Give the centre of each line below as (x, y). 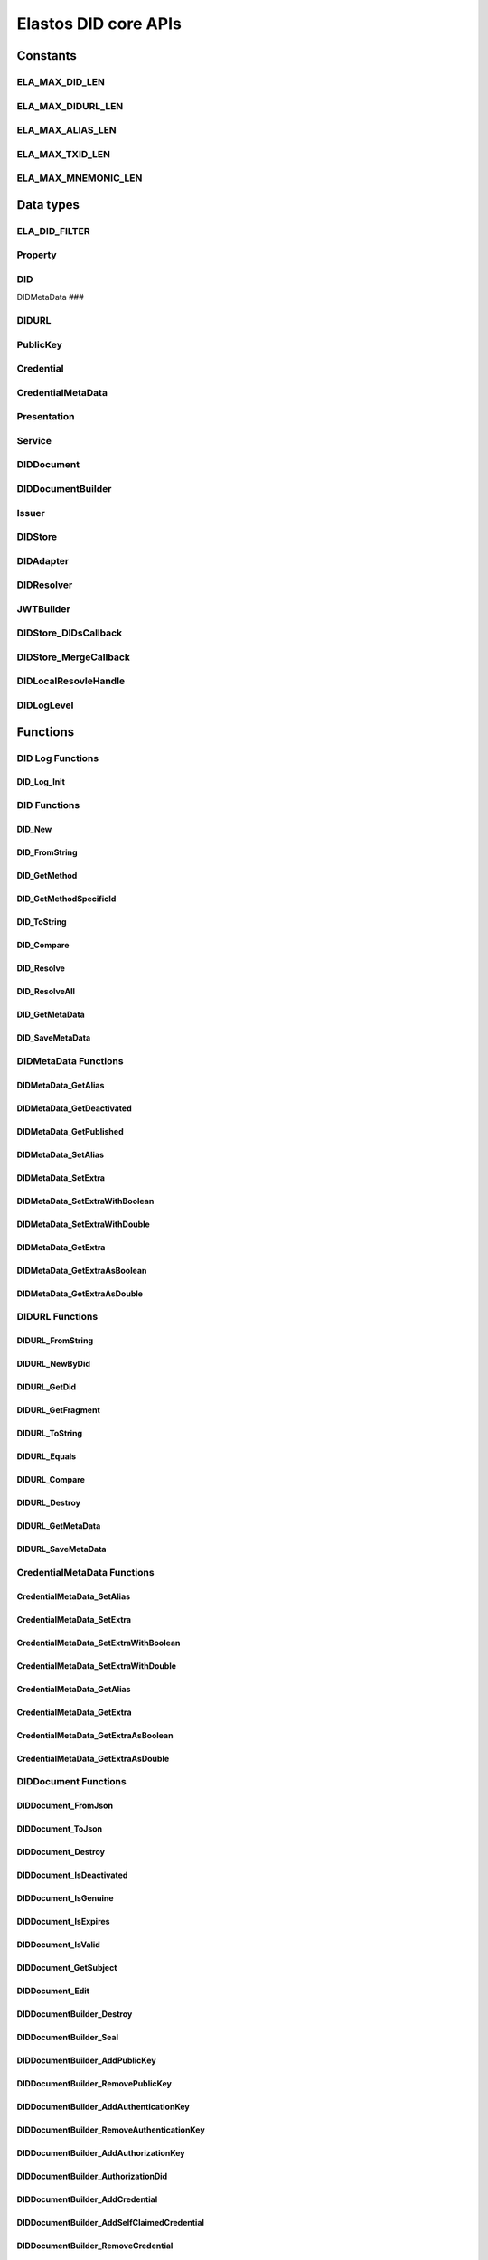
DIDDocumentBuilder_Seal (68, 2038)
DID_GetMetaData (51, 1014)
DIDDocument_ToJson (60, 1829)
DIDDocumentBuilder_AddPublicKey (87, 2060)
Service (34, 440)
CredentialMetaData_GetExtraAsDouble (93, 1758)
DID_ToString (42, 921)
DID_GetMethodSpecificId (66, 899)
